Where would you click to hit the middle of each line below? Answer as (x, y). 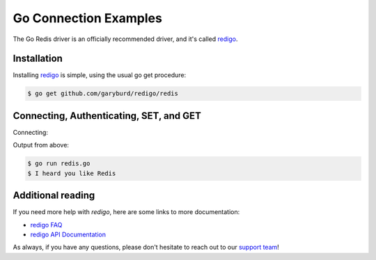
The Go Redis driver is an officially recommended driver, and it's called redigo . (125, 39)
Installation (38, 59)
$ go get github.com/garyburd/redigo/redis (103, 94)
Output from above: (41, 145)
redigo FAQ (46, 225)
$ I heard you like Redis (72, 173)
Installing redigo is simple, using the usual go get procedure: (100, 75)
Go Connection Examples (88, 18)
